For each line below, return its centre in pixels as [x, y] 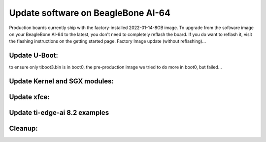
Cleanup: [23, 128]
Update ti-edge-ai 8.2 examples [59, 113]
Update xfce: [30, 97]
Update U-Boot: [34, 55]
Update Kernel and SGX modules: [62, 81]
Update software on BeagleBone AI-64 [90, 13]
